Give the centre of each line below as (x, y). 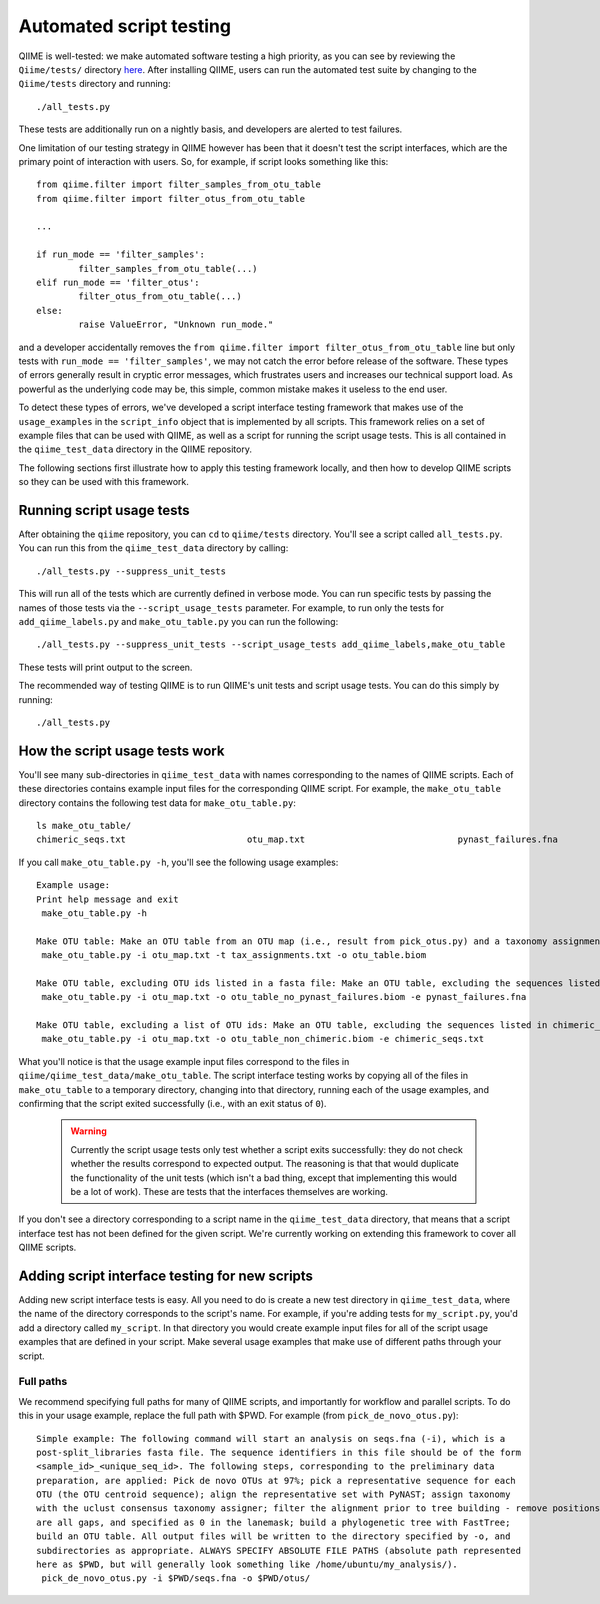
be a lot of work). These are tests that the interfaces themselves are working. (229, 1191)
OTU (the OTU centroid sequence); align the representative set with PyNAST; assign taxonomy (273, 1494)
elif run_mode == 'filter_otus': (118, 283)
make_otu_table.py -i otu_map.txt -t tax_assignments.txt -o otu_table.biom (234, 955)
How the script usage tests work (121, 750)
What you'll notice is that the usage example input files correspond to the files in (184, 1061)
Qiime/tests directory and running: (94, 84)
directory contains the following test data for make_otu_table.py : (157, 802)
